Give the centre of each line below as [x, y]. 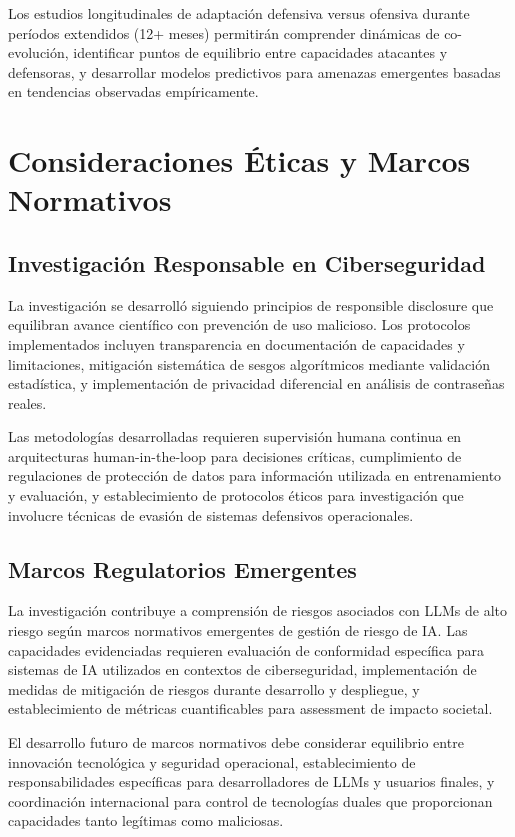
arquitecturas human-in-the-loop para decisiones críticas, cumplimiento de [235, 455]
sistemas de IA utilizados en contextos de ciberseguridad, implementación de [242, 669]
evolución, [38, 52]
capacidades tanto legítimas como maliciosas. [146, 820]
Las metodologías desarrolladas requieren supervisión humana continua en [235, 436]
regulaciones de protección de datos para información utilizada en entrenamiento [255, 475]
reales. [27, 402]
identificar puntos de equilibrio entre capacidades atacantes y [260, 52]
